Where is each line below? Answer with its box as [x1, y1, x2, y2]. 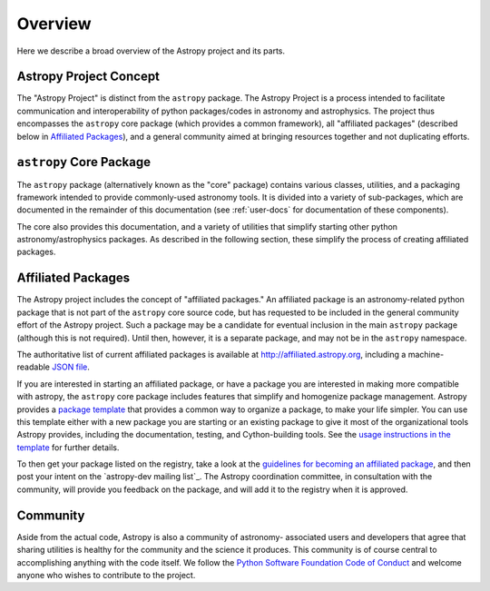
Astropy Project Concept [16, 69, 161, 84]
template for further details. [16, 441, 120, 453]
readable [16, 361, 50, 372]
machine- [407, 349, 445, 360]
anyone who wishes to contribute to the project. [16, 569, 196, 580]
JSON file [51, 361, 88, 372]
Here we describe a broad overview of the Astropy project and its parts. [16, 45, 286, 56]
